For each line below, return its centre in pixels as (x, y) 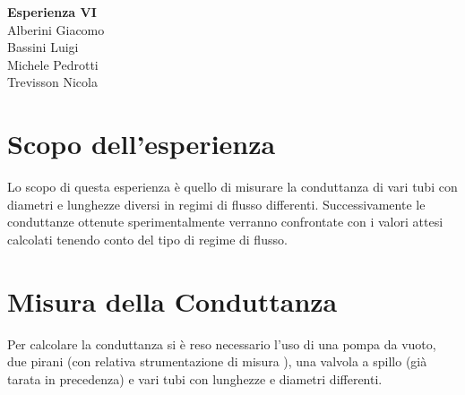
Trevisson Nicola (52, 82)
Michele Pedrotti (53, 64)
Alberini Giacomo (56, 29)
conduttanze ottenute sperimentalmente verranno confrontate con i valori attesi (225, 222)
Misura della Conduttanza (172, 301)
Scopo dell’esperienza (142, 144)
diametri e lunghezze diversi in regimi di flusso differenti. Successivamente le (216, 204)
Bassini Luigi (43, 47)
